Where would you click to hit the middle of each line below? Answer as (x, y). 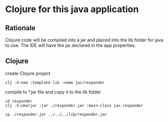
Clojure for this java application (72, 9)
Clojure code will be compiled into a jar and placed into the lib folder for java (84, 40)
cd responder (19, 101)
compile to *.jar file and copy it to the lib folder (53, 92)
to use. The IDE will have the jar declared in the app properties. (71, 45)
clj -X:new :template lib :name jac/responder (55, 82)
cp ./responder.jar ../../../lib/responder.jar (56, 114)
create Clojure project (28, 73)
